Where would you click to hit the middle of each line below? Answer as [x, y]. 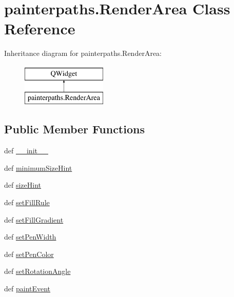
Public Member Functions [74, 129]
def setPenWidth [30, 237]
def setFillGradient [34, 219]
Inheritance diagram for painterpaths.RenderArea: [83, 53]
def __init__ [26, 151]
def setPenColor [29, 254]
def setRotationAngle [37, 271]
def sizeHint [23, 185]
